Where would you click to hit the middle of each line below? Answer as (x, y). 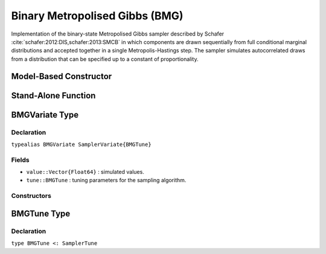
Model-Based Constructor (62, 76)
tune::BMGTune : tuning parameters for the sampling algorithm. (106, 180)
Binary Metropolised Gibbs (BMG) (97, 16)
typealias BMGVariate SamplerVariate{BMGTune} (81, 144)
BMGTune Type (41, 213)
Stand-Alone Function (53, 96)
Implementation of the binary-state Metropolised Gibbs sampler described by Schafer (118, 34)
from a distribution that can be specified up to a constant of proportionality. (105, 59)
